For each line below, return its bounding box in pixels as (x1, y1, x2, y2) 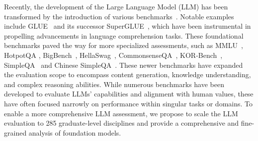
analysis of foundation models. (28, 127, 121, 138)
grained (4, 127, 27, 138)
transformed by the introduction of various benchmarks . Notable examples (4, 11, 234, 21)
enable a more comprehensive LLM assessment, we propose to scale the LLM (4, 108, 238, 118)
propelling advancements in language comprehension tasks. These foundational (4, 30, 244, 41)
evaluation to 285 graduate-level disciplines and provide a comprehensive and (4, 118, 239, 128)
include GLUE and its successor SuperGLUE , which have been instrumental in (4, 21, 251, 31)
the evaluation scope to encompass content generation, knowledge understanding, (4, 69, 251, 80)
